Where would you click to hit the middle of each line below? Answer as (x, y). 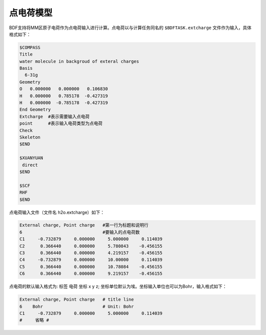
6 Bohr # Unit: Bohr (77, 306)
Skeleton (30, 137)
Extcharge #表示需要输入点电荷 (54, 116)
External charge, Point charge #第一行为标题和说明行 (84, 225)
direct (30, 165)
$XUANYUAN (31, 158)
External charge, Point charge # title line (77, 299)
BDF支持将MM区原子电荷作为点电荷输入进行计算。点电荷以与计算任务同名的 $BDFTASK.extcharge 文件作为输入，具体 (130, 28)
